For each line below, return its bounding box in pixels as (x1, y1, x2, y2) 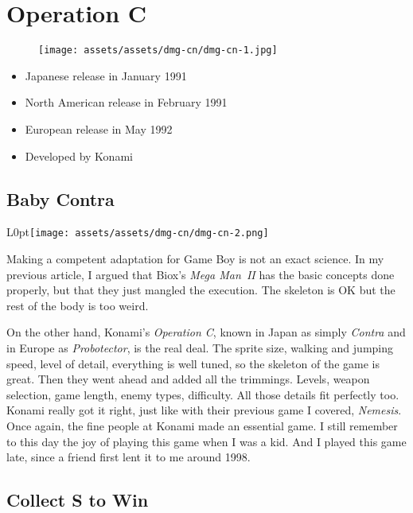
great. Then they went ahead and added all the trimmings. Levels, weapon (6, 371, 370, 387)
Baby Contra (6, 186, 115, 211)
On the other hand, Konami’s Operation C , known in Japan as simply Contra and (6, 324, 406, 340)
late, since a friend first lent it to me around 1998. (6, 449, 251, 465)
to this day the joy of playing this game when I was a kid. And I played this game (6, 433, 407, 449)
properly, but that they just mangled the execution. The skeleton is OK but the (6, 282, 395, 298)
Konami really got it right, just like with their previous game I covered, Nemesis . (6, 402, 402, 418)
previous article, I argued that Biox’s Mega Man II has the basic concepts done (6, 266, 395, 282)
